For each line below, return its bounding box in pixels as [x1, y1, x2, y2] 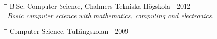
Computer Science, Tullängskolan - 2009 [9, 26, 129, 36]
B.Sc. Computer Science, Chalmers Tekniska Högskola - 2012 [9, 1, 191, 10]
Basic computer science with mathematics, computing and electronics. [7, 10, 214, 20]
